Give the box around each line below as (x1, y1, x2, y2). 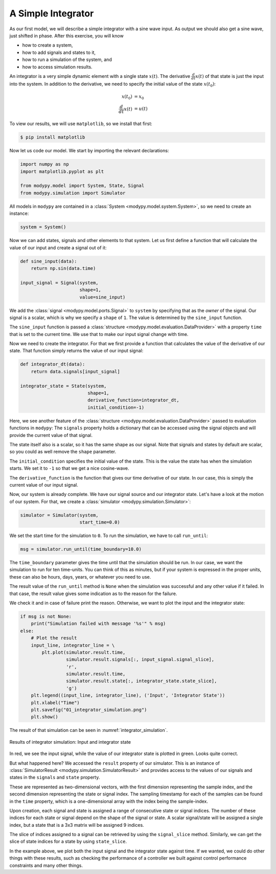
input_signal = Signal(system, (20, 280, 99, 286)
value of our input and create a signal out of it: (9, 244, 107, 251)
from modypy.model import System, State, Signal (20, 183, 145, 189)
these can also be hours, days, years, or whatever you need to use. (9, 573, 151, 580)
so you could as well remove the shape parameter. (9, 449, 117, 455)
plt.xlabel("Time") (31, 700, 80, 705)
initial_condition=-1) (87, 404, 145, 410)
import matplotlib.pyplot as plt (20, 168, 104, 174)
